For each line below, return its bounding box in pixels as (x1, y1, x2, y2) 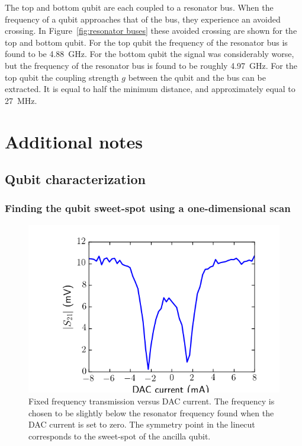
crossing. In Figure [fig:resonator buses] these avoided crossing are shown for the (5, 24, 297, 37)
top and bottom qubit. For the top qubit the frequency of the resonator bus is (5, 36, 288, 48)
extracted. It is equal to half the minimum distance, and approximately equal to (5, 83, 295, 95)
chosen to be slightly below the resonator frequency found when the (28, 406, 274, 419)
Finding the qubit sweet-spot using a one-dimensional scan (5, 201, 291, 216)
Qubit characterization (5, 170, 146, 188)
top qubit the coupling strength (5, 71, 119, 83)
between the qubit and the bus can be (128, 71, 266, 83)
